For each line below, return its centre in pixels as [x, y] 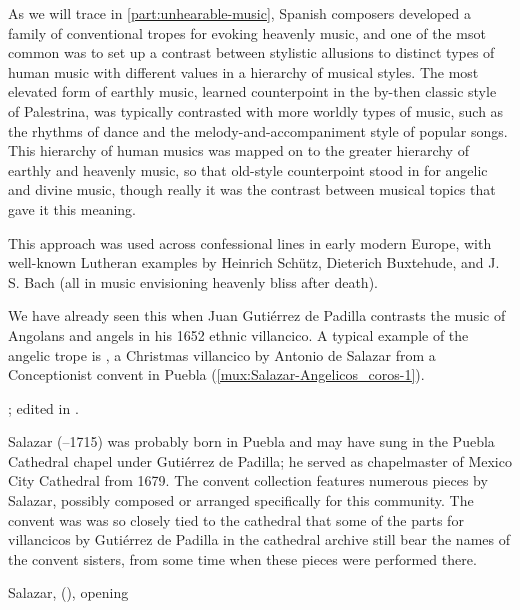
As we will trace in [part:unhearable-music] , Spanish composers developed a [239, 13]
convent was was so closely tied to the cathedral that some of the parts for [236, 519]
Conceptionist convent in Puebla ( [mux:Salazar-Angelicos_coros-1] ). [216, 374]
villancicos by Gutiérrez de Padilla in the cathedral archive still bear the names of [259, 539]
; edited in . [43, 407]
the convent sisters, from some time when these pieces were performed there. [242, 558]
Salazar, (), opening [68, 592]
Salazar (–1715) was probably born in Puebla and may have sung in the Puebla [251, 441]
